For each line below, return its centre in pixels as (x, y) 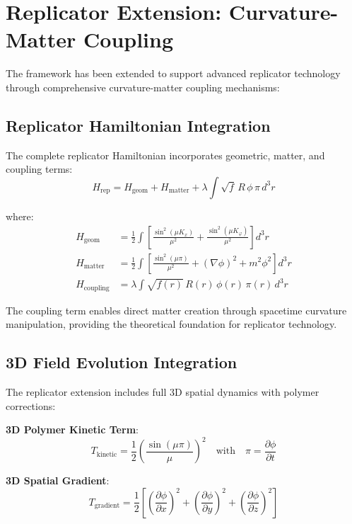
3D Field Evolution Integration (122, 362)
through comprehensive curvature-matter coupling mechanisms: (143, 87)
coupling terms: (39, 169)
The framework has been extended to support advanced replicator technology (173, 73)
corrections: (31, 405)
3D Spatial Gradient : (58, 480)
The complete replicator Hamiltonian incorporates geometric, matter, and (165, 155)
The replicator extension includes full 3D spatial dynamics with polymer (163, 391)
